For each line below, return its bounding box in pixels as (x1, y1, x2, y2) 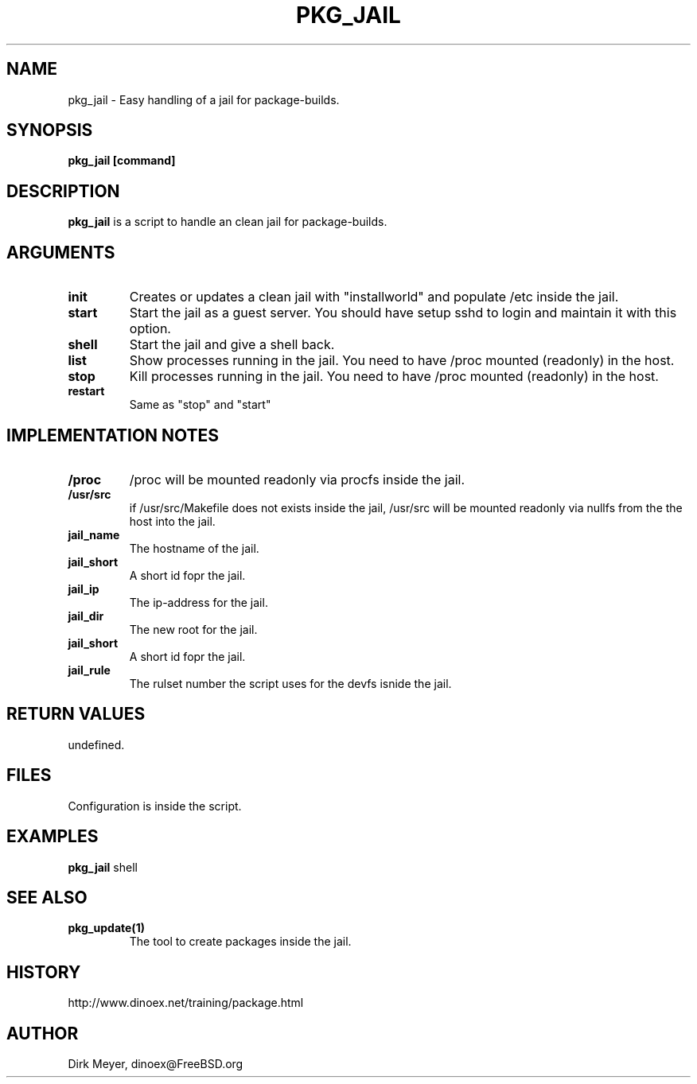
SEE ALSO (6, 887, 88, 907)
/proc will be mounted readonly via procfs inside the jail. (129, 471, 465, 488)
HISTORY (6, 962, 81, 982)
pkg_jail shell (68, 860, 138, 874)
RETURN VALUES (6, 704, 146, 725)
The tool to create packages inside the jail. (129, 934, 352, 949)
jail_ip (68, 581, 99, 596)
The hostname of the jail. (129, 541, 259, 555)
